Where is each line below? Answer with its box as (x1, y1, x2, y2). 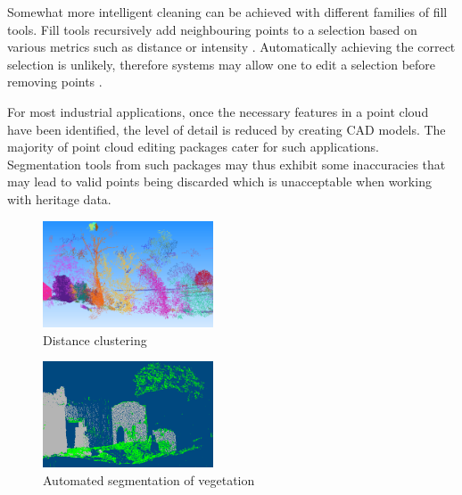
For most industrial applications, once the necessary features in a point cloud (7, 102, 429, 120)
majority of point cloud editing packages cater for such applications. (7, 137, 379, 156)
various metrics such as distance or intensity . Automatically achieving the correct (7, 37, 456, 56)
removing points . (7, 72, 103, 91)
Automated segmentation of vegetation (43, 470, 255, 489)
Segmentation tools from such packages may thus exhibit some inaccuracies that (7, 154, 446, 173)
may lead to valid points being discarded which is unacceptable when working (7, 172, 432, 191)
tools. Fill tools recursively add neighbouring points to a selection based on (7, 20, 417, 38)
